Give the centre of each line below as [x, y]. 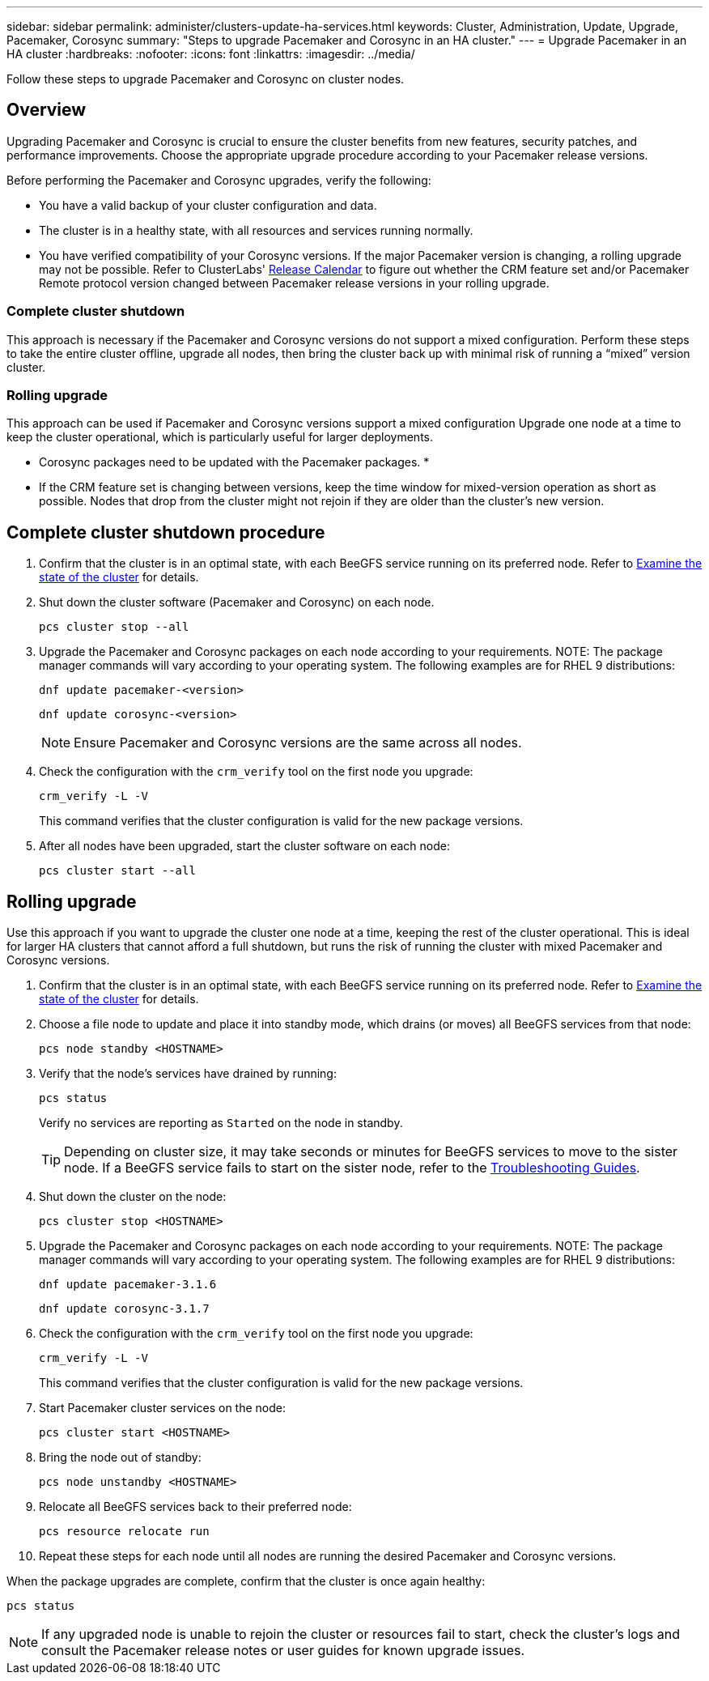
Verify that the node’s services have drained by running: [188, 1074]
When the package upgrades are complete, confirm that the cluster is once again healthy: [246, 1581]
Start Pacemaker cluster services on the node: [162, 1408]
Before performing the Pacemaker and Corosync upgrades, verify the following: [219, 180]
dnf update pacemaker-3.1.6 [128, 1285]
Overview [47, 110]
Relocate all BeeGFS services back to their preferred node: [195, 1507]
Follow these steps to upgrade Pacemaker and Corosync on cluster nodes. [206, 79]
